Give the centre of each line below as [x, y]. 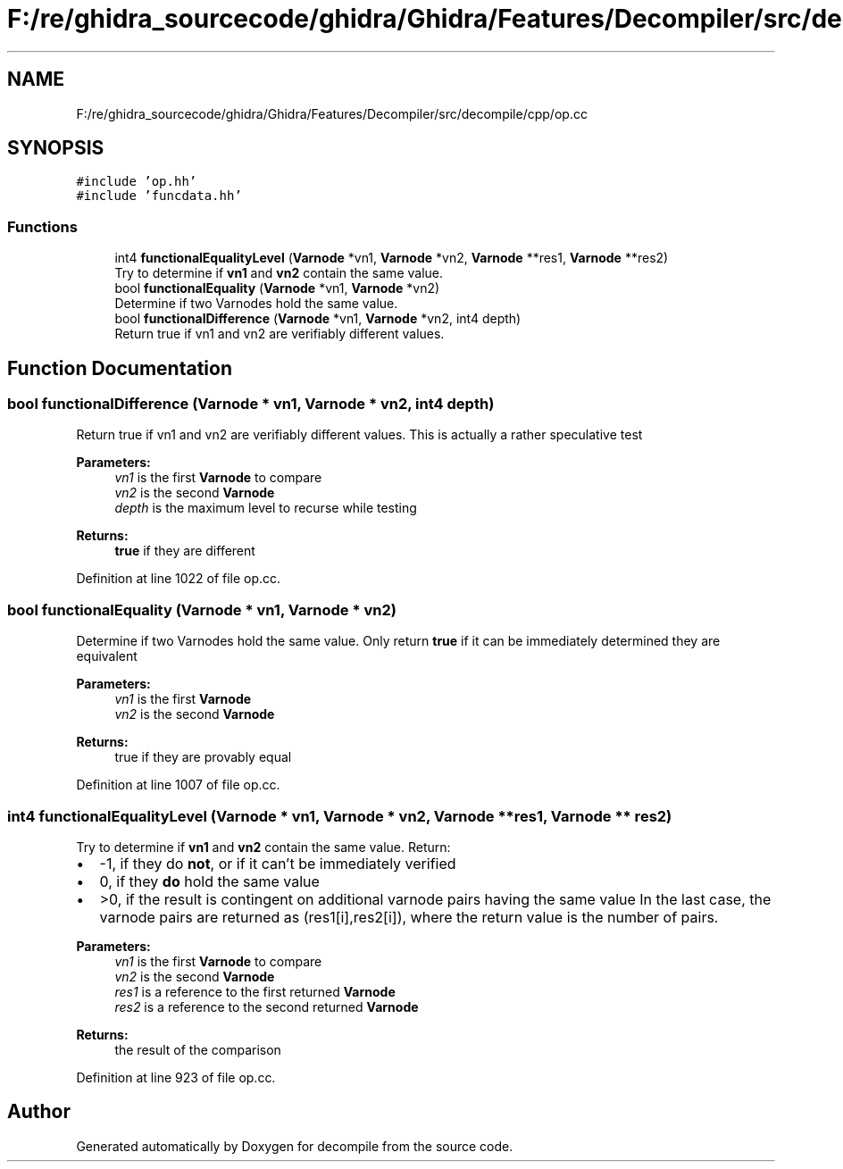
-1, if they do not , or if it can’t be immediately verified [278, 863]
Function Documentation [120, 368]
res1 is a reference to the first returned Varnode [255, 991]
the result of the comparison [198, 1049]
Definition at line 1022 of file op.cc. [179, 579]
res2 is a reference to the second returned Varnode [267, 1006]
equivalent [107, 656]
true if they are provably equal [203, 757]
